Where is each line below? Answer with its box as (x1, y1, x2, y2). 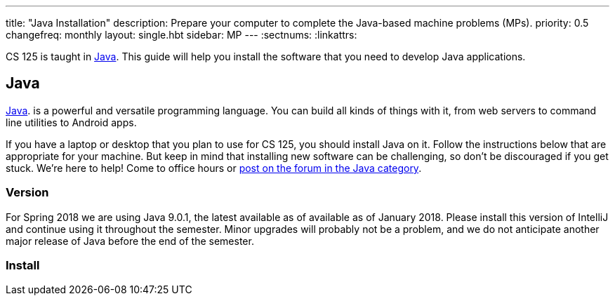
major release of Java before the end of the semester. (6, 234, 254, 247)
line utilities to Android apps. (6, 116, 137, 128)
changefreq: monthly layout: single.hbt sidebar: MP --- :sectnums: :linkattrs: (6, 29, 357, 41)
